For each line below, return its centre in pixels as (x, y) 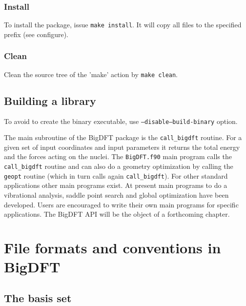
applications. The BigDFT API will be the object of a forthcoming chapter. (117, 214)
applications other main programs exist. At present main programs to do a (116, 185)
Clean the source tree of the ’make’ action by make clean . (91, 74)
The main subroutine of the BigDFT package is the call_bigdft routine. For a (123, 137)
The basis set (38, 297)
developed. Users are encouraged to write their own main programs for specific (121, 204)
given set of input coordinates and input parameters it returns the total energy (122, 147)
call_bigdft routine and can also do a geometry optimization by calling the (119, 166)
